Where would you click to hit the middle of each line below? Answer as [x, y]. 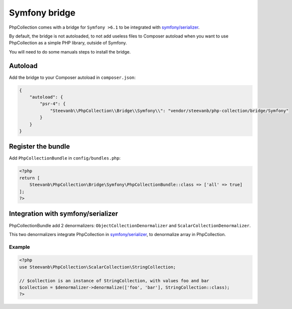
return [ [30, 178]
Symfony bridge [42, 13]
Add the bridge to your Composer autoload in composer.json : [72, 77]
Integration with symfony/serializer [64, 214]
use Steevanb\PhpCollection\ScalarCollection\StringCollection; [98, 267]
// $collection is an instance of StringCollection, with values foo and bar [114, 281]
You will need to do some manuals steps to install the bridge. [70, 52]
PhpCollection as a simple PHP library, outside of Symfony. [68, 43]
